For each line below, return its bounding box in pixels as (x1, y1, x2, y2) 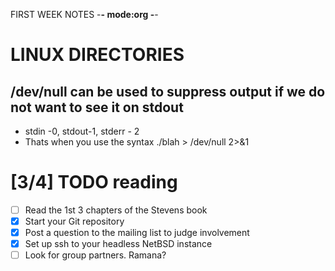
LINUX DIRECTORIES (10, 44, 185, 66)
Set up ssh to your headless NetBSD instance (24, 238, 213, 250)
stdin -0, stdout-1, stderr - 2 (24, 125, 140, 137)
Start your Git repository (24, 215, 125, 227)
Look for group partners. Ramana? (24, 249, 167, 261)
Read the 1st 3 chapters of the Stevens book (24, 204, 208, 216)
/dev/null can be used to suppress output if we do (10, 83, 326, 100)
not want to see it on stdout (10, 99, 184, 116)
